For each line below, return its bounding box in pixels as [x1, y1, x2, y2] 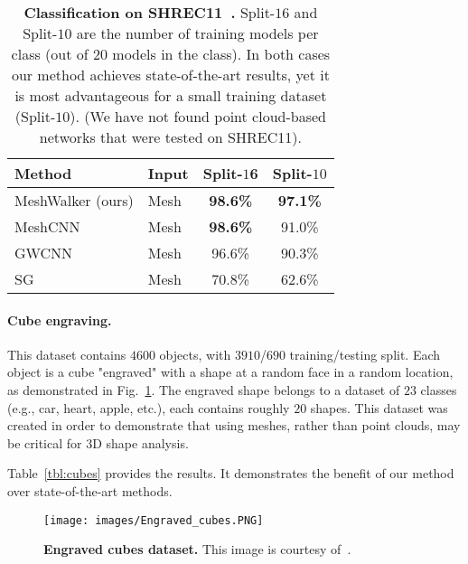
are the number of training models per [76, 23, 319, 43]
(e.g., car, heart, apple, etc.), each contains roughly [7, 398, 290, 417]
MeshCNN [14, 216, 80, 237]
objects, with [159, 344, 231, 363]
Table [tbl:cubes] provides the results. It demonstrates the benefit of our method [7, 464, 454, 483]
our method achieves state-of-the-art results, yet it [11, 64, 330, 85]
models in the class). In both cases [112, 43, 331, 64]
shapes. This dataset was [310, 398, 448, 417]
